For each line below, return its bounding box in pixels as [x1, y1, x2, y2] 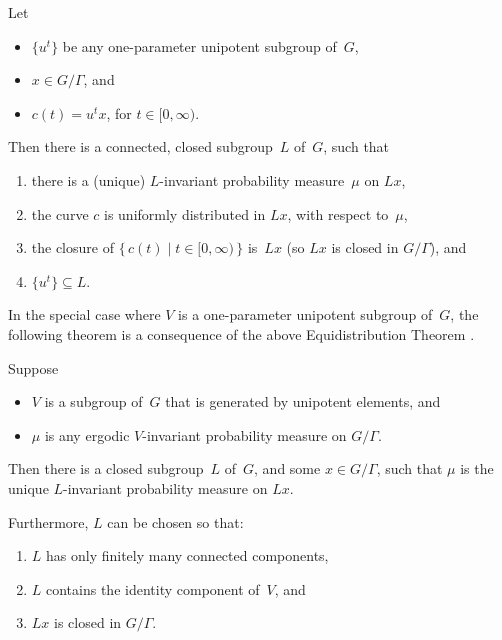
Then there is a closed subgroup [8, 458, 204, 479]
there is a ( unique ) [31, 169, 146, 190]
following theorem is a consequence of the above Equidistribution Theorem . [8, 323, 475, 344]
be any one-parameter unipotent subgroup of [62, 35, 337, 56]
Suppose [8, 357, 59, 378]
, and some [254, 458, 321, 479]
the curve [31, 203, 89, 224]
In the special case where [8, 304, 161, 325]
